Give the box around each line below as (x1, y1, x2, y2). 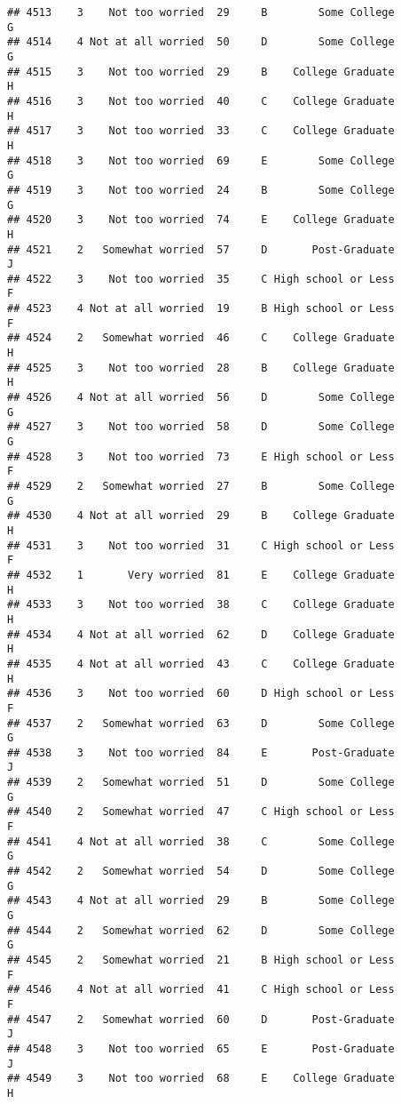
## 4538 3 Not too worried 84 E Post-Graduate (7, 746, 395, 759)
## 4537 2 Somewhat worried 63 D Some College (7, 716, 395, 730)
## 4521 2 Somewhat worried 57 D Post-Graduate (7, 243, 395, 256)
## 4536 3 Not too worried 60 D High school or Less (7, 687, 395, 700)
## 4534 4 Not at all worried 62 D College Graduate (7, 628, 395, 641)
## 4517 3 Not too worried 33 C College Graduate (7, 124, 395, 138)
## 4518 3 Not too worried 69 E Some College (7, 154, 395, 167)
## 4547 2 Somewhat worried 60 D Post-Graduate (7, 1012, 395, 1026)
